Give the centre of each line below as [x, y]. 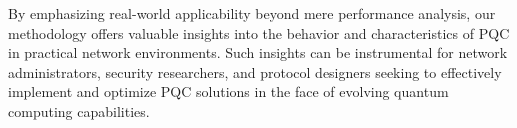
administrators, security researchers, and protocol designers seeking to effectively [255, 71]
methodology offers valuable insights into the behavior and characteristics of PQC [259, 32]
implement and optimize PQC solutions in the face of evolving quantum [228, 91]
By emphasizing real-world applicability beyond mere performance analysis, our [252, 13]
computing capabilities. [79, 110]
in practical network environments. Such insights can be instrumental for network [258, 52]
